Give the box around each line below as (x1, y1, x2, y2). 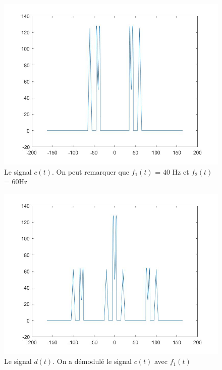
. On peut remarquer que (51, 166, 129, 177)
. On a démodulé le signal (52, 356, 132, 366)
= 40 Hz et (155, 166, 189, 177)
